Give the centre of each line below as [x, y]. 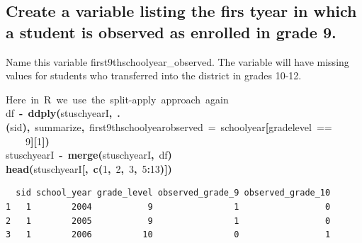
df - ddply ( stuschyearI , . [63, 113]
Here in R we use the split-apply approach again [117, 99]
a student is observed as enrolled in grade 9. [171, 32]
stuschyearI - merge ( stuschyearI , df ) [89, 155]
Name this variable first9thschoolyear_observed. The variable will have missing [177, 61]
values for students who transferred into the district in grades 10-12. [154, 75]
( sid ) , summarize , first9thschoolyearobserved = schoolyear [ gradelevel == [169, 126]
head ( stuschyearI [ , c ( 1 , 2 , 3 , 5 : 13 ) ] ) [89, 168]
